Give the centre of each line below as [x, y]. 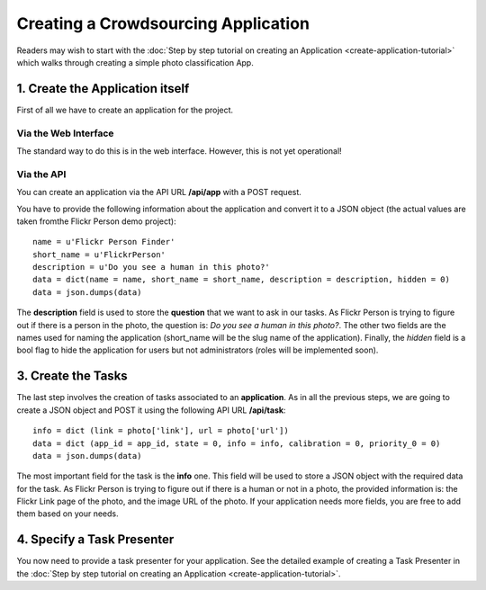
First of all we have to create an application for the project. [125, 110]
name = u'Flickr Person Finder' [104, 242]
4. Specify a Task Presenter [95, 540]
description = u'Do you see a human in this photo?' [151, 267]
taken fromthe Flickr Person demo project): [96, 221]
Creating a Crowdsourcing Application [163, 23]
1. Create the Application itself [103, 89]
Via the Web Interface [65, 133]
